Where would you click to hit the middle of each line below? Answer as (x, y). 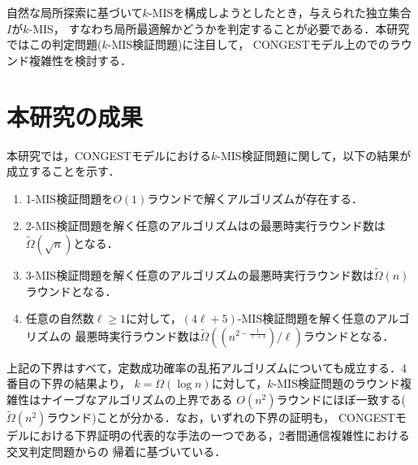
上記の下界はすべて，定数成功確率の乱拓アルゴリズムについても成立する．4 (207, 367)
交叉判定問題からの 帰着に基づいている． (116, 451)
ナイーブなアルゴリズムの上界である (136, 400)
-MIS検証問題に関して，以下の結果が (314, 155)
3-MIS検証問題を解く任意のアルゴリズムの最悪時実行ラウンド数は (200, 275)
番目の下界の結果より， (69, 383)
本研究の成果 (75, 116)
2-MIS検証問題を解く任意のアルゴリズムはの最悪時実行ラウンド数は (205, 226)
